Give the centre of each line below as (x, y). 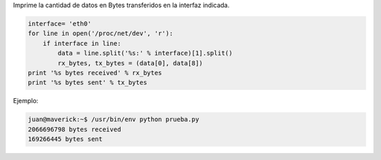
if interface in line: (82, 43)
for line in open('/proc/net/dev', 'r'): (101, 34)
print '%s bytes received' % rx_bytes (95, 73)
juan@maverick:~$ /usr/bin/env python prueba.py (114, 120)
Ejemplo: (26, 101)
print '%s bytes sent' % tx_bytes (87, 83)
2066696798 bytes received (74, 129)
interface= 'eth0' (60, 24)
